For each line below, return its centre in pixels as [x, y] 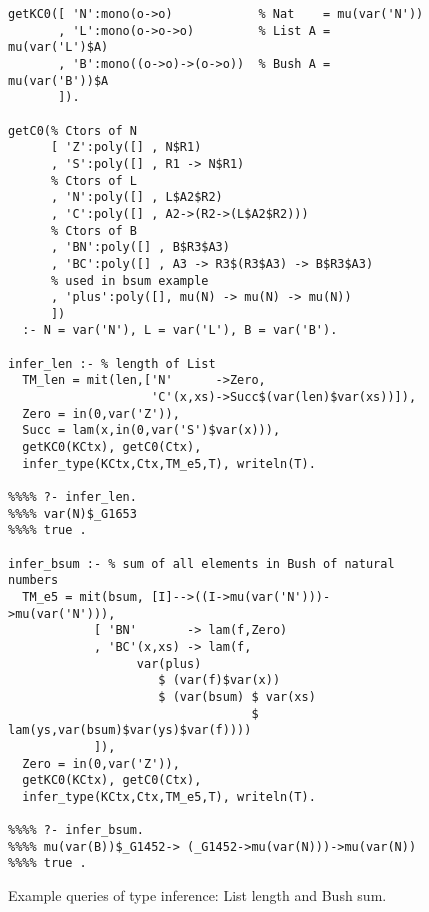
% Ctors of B [93, 230]
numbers [33, 580]
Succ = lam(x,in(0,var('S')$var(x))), [151, 430]
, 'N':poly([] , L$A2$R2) [136, 197]
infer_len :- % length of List [112, 363]
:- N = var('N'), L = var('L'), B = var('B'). [180, 330]
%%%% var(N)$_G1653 [72, 513]
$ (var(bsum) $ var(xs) [237, 696]
